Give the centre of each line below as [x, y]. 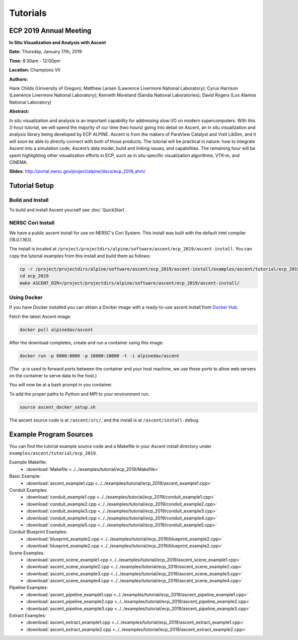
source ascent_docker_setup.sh [58, 407]
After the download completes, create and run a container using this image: [86, 342]
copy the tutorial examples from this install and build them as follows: [80, 256]
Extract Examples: [28, 616]
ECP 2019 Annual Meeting [50, 31]
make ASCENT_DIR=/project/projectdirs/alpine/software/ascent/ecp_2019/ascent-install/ [130, 283]
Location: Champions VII [35, 70]
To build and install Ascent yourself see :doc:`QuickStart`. [68, 210]
